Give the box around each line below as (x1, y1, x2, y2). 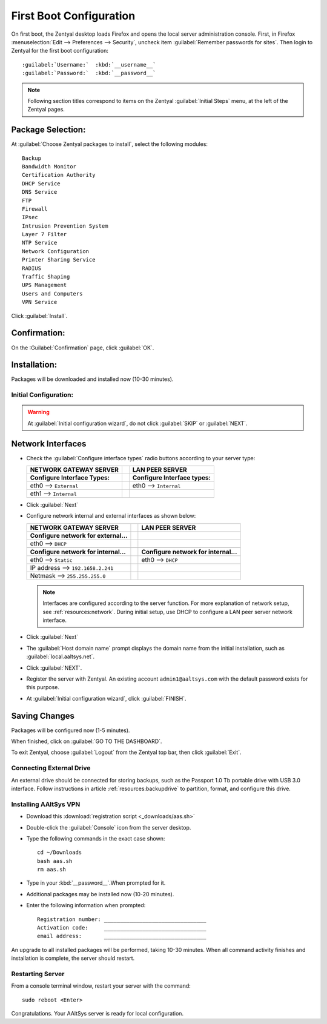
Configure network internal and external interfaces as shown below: (26, 512, 196, 520)
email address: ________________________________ (37, 933, 206, 940)
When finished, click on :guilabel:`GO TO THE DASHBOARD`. (11, 738, 162, 745)
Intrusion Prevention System (22, 222, 108, 230)
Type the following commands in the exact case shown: (26, 834, 165, 842)
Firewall (22, 205, 48, 212)
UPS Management (22, 282, 67, 289)
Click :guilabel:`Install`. (11, 312, 68, 319)
